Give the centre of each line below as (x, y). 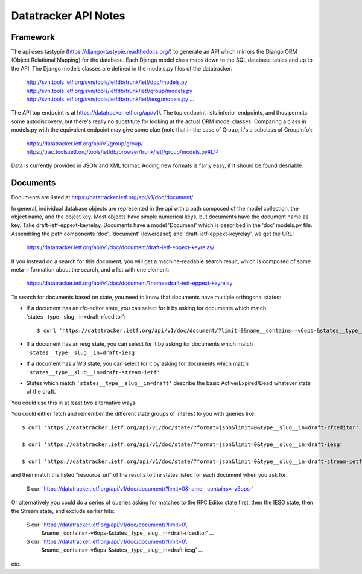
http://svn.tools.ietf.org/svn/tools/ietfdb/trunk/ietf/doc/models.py (107, 82)
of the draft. (41, 392)
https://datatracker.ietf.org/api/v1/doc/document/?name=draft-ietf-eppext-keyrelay (129, 283)
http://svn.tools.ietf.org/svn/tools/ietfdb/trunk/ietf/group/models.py (110, 91)
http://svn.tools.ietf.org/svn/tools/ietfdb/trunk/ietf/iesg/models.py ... (110, 99)
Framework (33, 37)
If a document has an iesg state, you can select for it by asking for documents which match (140, 344)
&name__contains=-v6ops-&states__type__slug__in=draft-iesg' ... (122, 550)
